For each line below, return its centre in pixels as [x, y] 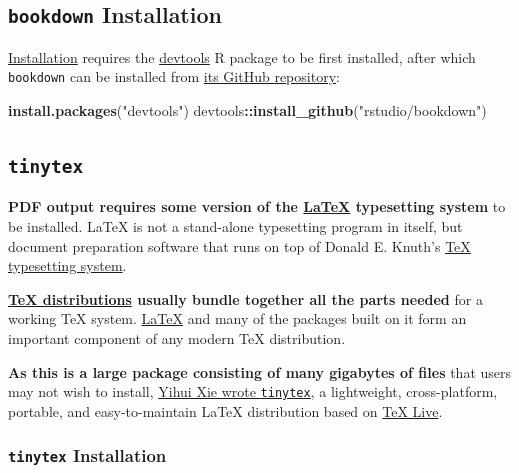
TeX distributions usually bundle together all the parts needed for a [245, 298]
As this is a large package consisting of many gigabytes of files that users [260, 371]
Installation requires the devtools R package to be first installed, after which [242, 56]
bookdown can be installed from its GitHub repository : [174, 76]
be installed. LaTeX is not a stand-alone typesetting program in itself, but [235, 226]
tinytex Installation [87, 455]
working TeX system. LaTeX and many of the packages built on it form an [237, 318]
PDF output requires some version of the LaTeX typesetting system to [257, 206]
